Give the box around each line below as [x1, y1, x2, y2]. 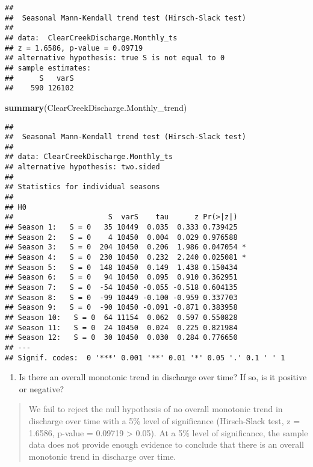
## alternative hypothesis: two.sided [5, 163, 160, 172]
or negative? [19, 382, 64, 395]
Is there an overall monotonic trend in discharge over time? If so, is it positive [19, 371, 307, 383]
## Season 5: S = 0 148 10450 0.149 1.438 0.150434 [5, 263, 238, 272]
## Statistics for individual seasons [5, 183, 160, 192]
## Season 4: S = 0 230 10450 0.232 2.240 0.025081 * [5, 253, 246, 262]
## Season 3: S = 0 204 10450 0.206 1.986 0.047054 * [5, 243, 246, 252]
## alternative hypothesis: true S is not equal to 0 [5, 54, 225, 63]
